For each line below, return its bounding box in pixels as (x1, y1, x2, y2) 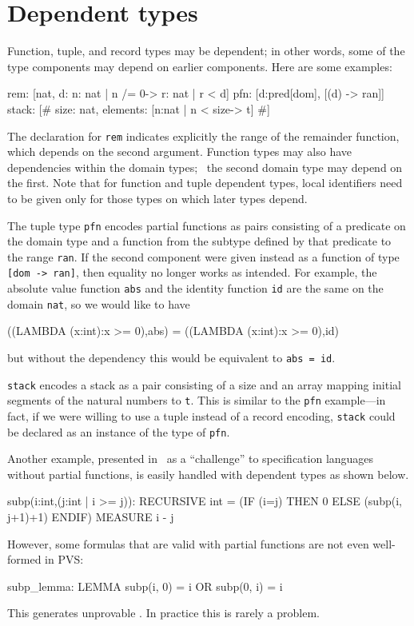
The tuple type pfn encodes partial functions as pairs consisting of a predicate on (7, 217, 406, 233)
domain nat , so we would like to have (7, 295, 190, 312)
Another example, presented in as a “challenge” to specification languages (7, 450, 374, 467)
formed (7, 551, 42, 568)
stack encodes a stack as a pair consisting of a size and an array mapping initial (7, 376, 401, 393)
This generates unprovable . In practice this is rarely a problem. (7, 604, 320, 621)
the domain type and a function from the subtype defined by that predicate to (7, 233, 392, 249)
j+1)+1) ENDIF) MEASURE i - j (7, 508, 174, 525)
